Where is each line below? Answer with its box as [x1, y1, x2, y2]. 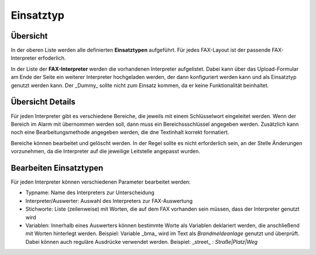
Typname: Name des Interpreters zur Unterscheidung [25, 189, 154, 196]
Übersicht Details [11, 97, 76, 107]
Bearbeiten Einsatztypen [11, 163, 104, 173]
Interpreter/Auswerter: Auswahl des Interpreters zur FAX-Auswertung [25, 197, 193, 204]
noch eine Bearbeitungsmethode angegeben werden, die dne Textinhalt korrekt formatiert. [11, 129, 229, 136]
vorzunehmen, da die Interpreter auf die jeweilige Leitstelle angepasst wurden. [11, 148, 200, 155]
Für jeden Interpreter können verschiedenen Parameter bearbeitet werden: [11, 178, 191, 185]
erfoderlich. [37, 54, 66, 61]
